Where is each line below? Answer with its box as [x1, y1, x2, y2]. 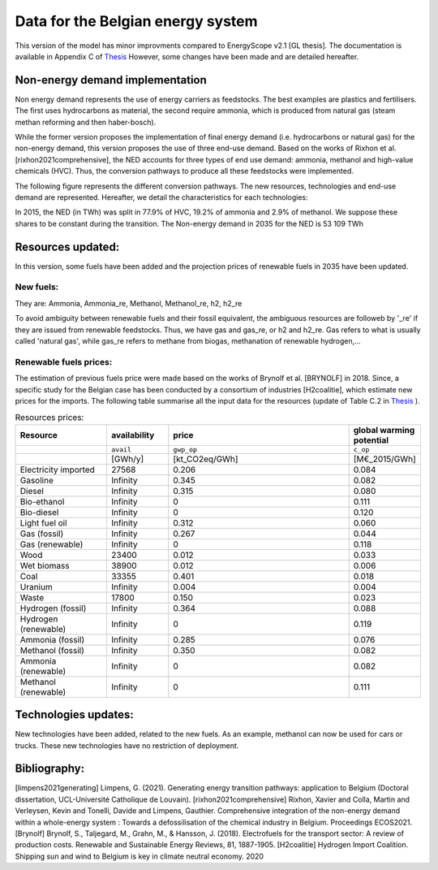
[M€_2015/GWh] [353, 453, 417, 465]
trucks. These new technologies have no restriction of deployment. [15, 740, 239, 751]
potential [353, 435, 389, 446]
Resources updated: [15, 240, 120, 253]
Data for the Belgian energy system [15, 12, 259, 30]
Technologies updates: [15, 708, 134, 722]
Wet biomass [19, 560, 70, 571]
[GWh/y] [110, 453, 144, 465]
